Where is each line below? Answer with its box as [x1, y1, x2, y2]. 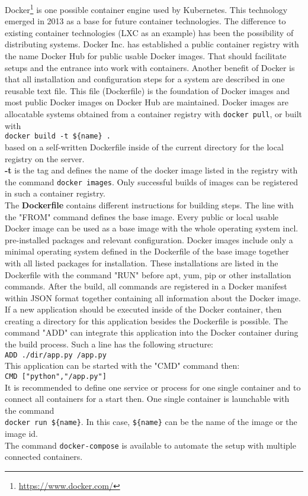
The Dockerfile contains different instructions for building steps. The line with [5, 198, 294, 211]
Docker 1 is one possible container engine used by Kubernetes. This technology [5, 2, 288, 15]
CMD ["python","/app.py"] [5, 372, 107, 381]
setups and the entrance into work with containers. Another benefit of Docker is [5, 61, 295, 73]
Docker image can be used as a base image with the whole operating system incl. [5, 222, 299, 234]
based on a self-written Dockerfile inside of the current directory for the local [5, 140, 284, 153]
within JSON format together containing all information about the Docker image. [5, 291, 301, 304]
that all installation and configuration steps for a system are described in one [5, 73, 285, 85]
